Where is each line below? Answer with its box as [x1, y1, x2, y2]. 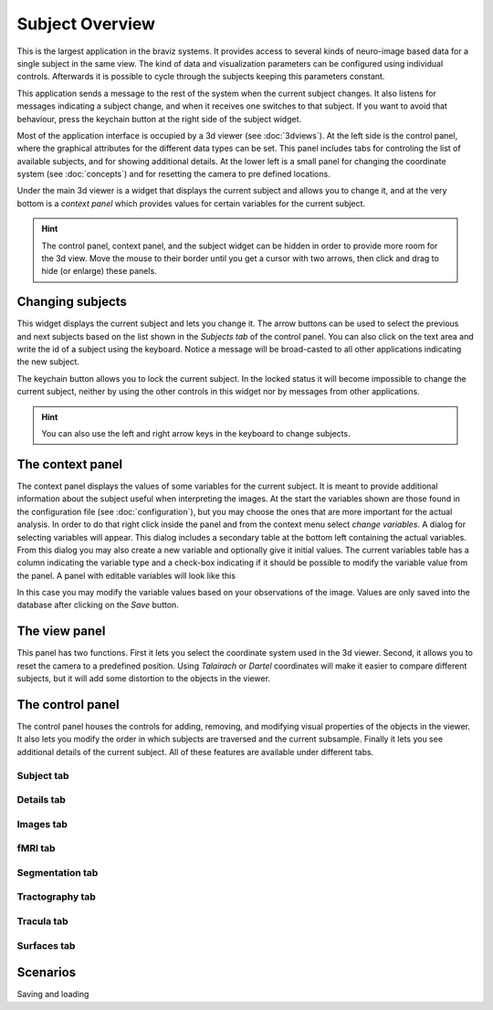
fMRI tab [16, 842, 56, 855]
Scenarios [16, 964, 77, 981]
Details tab [16, 794, 66, 806]
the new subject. [16, 356, 79, 367]
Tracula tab [16, 914, 68, 927]
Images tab [16, 817, 68, 830]
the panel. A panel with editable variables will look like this [16, 570, 236, 581]
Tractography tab [16, 890, 96, 903]
